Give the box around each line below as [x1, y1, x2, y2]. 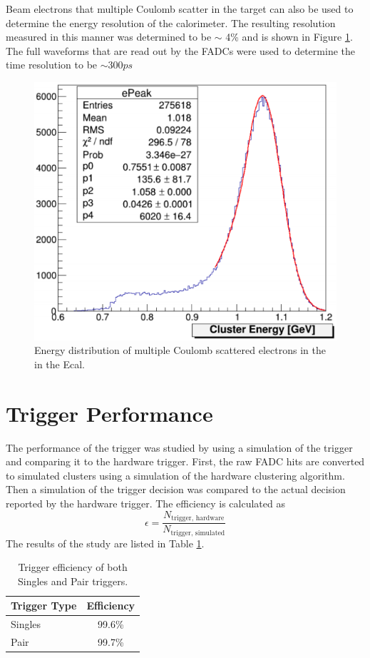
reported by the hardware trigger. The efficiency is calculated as [6, 496, 285, 511]
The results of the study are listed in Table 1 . [6, 535, 205, 550]
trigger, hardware [171, 515, 225, 522]
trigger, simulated [170, 529, 225, 537]
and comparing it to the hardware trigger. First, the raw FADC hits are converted [6, 454, 365, 469]
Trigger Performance [6, 398, 213, 427]
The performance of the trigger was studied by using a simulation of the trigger [6, 440, 353, 455]
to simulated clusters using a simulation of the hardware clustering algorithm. [6, 467, 345, 482]
